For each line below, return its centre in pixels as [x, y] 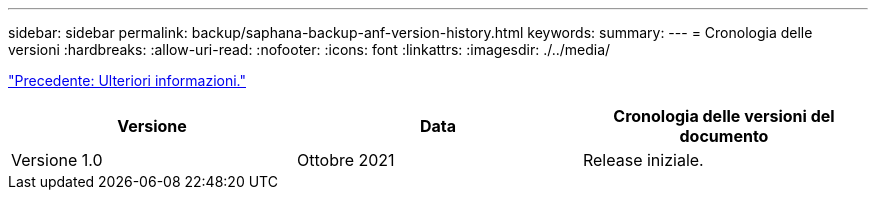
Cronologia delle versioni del [724, 116]
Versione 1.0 [57, 160]
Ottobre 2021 [345, 160]
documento [724, 136]
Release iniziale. [643, 160]
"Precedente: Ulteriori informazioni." [127, 80]
